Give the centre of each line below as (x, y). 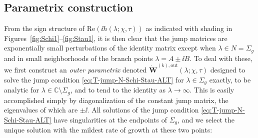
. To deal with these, (221, 58)
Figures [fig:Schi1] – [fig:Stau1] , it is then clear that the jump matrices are (116, 38)
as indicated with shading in (189, 28)
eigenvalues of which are (41, 110)
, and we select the (206, 119)
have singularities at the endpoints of (110, 119)
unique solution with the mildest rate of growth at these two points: (108, 130)
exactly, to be (230, 79)
